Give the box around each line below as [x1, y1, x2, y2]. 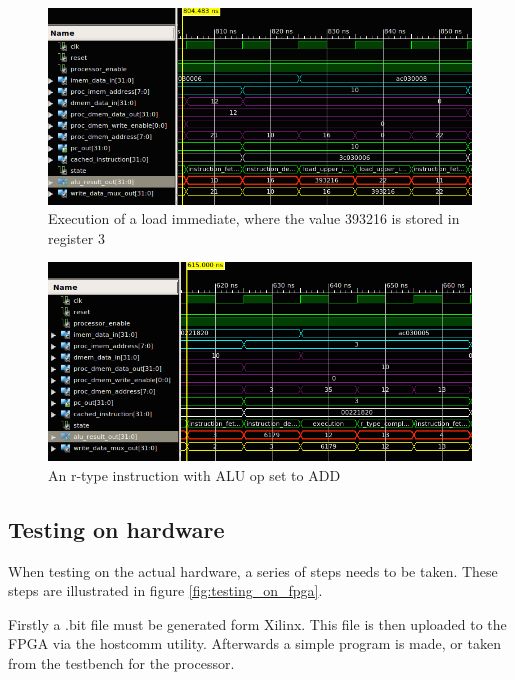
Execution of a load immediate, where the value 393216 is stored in [48, 208, 460, 229]
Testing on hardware [8, 513, 225, 544]
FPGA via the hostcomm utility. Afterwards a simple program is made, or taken [8, 633, 501, 654]
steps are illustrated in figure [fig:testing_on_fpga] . [8, 580, 323, 601]
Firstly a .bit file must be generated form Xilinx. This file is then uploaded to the [8, 613, 507, 634]
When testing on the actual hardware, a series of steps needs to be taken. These [8, 560, 498, 581]
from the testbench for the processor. [8, 653, 235, 673]
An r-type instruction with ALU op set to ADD [48, 464, 341, 485]
